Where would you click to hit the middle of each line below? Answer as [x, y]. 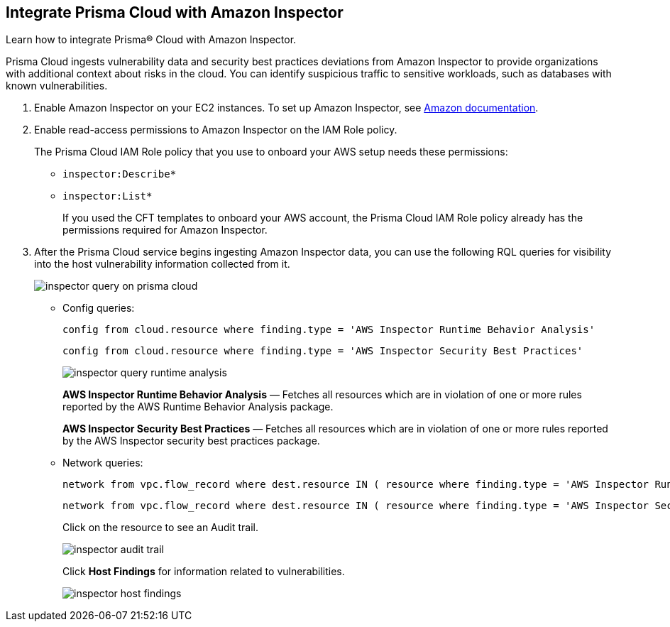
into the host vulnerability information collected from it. [162, 264]
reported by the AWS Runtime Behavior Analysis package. [198, 407]
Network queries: [103, 463]
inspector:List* [108, 196]
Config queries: [99, 308]
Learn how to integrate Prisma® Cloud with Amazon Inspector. [151, 40]
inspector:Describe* [120, 174]
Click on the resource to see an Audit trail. [161, 528]
